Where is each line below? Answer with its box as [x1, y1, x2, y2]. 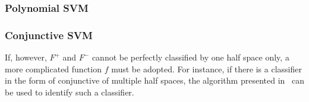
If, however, [5, 51, 47, 63]
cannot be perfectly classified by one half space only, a [92, 51, 289, 63]
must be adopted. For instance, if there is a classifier [111, 62, 302, 75]
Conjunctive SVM [5, 27, 93, 42]
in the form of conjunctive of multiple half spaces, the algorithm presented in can [5, 74, 304, 87]
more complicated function [5, 62, 102, 75]
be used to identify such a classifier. [5, 85, 134, 98]
